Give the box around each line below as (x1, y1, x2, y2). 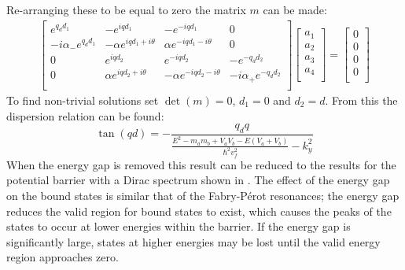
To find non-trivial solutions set (6, 92, 159, 108)
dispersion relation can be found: (6, 107, 164, 124)
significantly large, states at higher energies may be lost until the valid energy (6, 233, 381, 250)
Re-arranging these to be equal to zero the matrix (6, 2, 246, 17)
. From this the (325, 92, 398, 108)
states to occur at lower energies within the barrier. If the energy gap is (6, 218, 351, 235)
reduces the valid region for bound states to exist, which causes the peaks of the (6, 202, 392, 219)
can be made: (263, 2, 327, 17)
